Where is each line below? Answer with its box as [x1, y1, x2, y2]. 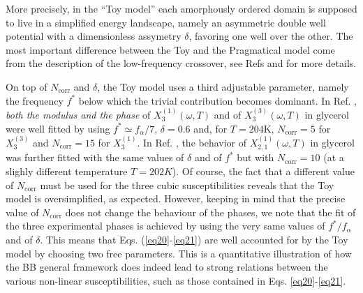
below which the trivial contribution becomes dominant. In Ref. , [78, 93, 357, 107]
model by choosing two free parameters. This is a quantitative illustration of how [6, 246, 352, 260]
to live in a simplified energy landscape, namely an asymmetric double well [6, 15, 326, 29]
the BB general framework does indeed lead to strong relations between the [6, 260, 328, 274]
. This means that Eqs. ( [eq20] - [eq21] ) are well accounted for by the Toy [40, 232, 348, 246]
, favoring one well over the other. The [188, 29, 353, 43]
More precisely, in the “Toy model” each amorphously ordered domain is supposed [6, 1, 357, 15]
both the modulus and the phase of [6, 107, 151, 121]
